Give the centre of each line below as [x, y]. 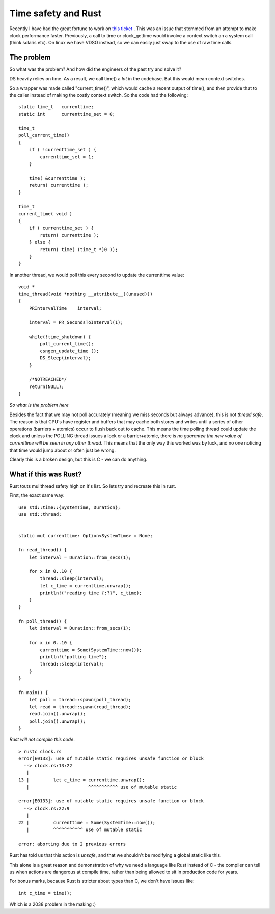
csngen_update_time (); [70, 351]
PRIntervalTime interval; [65, 308]
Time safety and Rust [56, 13]
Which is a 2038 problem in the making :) [53, 904]
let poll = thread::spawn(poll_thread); [80, 700]
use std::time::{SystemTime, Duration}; [70, 507]
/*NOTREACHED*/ [48, 380]
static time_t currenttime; [56, 107]
